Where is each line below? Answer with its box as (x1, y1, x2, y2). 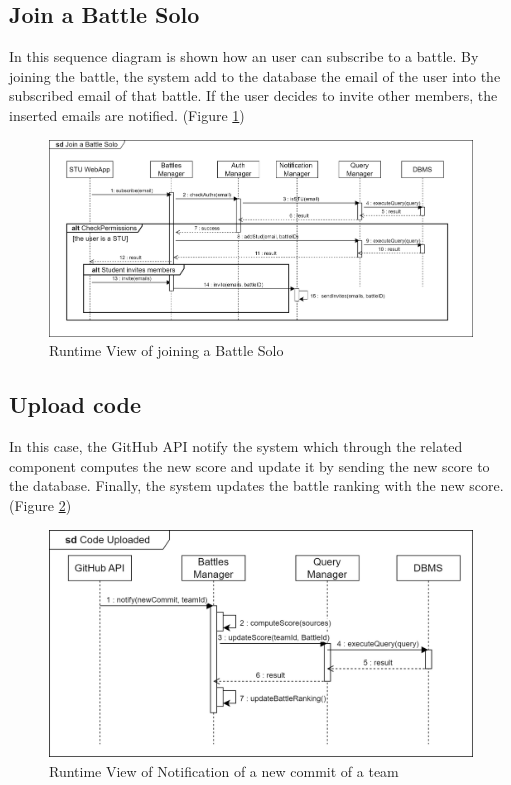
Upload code (9, 389, 141, 420)
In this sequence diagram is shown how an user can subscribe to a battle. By (9, 46, 479, 67)
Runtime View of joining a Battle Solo (49, 340, 284, 361)
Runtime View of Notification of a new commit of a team (49, 760, 399, 781)
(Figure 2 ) (9, 495, 72, 516)
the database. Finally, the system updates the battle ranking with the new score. (9, 475, 504, 496)
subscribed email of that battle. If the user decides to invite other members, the (9, 85, 498, 106)
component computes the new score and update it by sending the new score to (9, 455, 490, 476)
